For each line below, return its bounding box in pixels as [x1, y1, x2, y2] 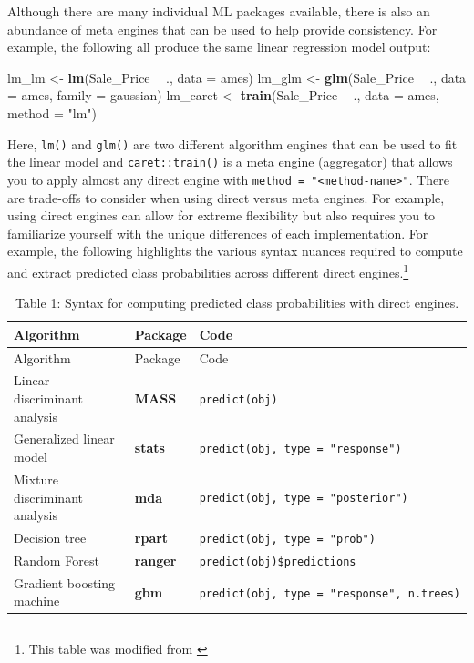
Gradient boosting [14, 573, 116, 592]
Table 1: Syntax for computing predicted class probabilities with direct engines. [15, 293, 459, 312]
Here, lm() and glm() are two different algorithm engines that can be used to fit [7, 134, 458, 153]
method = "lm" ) [7, 103, 97, 122]
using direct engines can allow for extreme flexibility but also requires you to [7, 206, 436, 225]
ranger [134, 550, 177, 569]
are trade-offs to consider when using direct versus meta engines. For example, [7, 188, 445, 207]
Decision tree [14, 527, 87, 546]
